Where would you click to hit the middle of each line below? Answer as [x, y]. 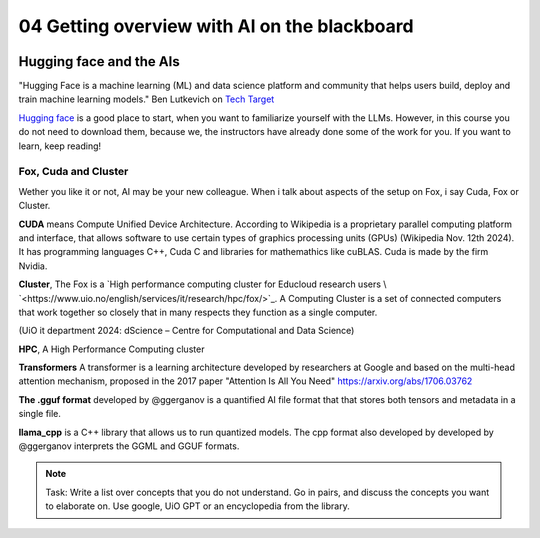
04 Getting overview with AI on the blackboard [216, 26]
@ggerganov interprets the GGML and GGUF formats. [129, 446]
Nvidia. [33, 266]
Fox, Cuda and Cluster [73, 172]
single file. [40, 414]
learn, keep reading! [60, 146]
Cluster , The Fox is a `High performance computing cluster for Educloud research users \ [202, 284]
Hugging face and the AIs [99, 61]
